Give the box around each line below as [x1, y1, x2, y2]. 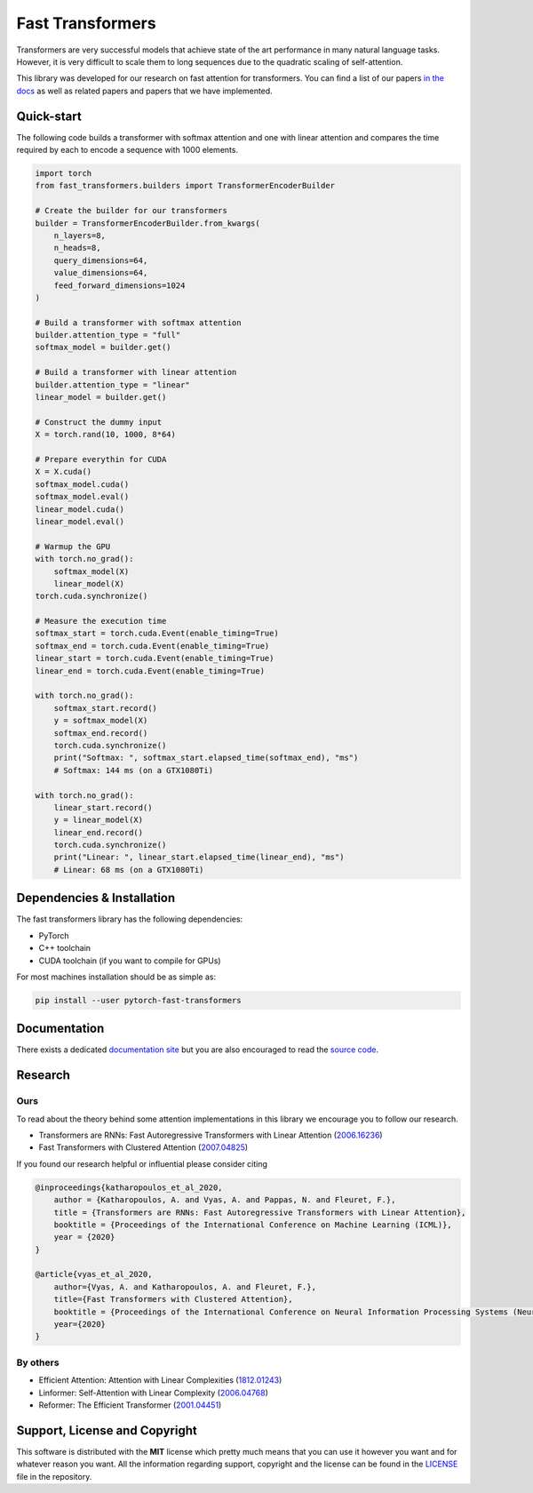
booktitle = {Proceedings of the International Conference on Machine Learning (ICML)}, [53, 1219, 452, 1230]
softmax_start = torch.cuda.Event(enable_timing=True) [35, 628, 279, 639]
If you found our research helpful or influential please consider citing [16, 1158, 268, 1169]
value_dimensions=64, [53, 267, 148, 278]
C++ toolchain [38, 943, 91, 954]
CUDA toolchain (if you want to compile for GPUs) [38, 955, 221, 966]
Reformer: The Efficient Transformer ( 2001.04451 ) [38, 1400, 222, 1410]
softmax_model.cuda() [35, 479, 130, 489]
